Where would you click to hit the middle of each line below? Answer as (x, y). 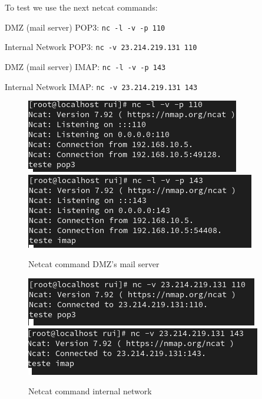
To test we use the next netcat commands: (81, 7)
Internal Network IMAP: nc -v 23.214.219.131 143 (101, 86)
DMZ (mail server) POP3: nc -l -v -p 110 (85, 27)
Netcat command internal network (90, 391)
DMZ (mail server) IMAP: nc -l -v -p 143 (85, 66)
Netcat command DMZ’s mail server (94, 264)
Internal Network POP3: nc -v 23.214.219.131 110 (101, 47)
